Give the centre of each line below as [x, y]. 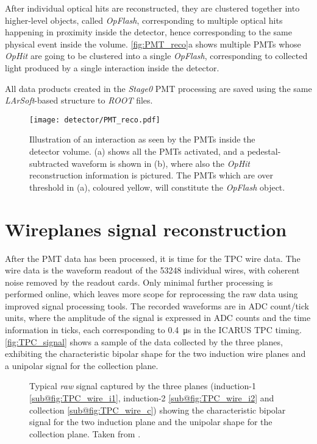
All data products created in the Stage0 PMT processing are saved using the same [158, 88]
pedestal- [264, 151]
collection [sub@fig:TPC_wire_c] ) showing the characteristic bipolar [158, 410]
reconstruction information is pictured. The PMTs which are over [151, 175]
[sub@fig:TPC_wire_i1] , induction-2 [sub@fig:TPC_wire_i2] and [152, 398]
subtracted [49, 163]
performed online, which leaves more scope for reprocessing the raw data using [151, 294]
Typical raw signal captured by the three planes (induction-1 [143, 386]
